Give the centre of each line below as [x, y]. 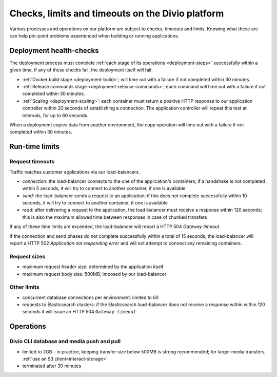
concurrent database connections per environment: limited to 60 [91, 297]
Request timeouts [32, 162]
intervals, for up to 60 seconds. [55, 115]
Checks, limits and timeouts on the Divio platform [117, 13]
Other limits [24, 287]
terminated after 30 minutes [52, 366]
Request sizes [27, 256]
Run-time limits [35, 147]
